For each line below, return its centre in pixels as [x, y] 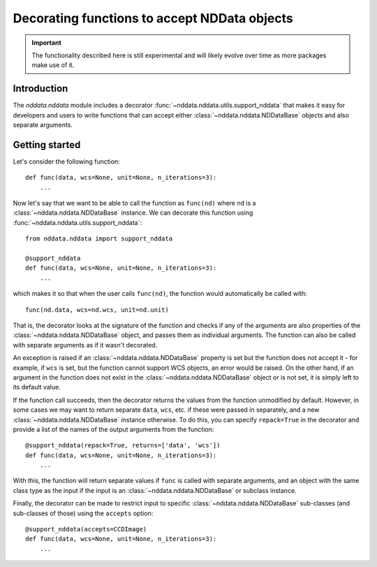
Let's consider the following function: [66, 162]
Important [47, 43]
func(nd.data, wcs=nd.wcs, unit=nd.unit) [97, 310]
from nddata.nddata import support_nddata [99, 239]
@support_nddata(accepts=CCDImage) [86, 529]
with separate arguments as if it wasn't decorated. [85, 345]
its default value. [37, 387]
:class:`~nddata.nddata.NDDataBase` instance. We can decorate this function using [133, 213]
